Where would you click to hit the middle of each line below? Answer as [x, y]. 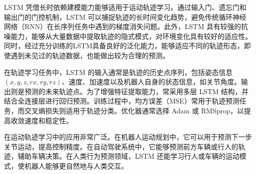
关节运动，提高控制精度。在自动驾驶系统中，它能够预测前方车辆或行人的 [121, 146]
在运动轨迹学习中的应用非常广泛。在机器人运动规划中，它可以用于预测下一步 [128, 137]
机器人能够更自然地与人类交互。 [76, 165]
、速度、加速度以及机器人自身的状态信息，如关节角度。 [151, 82]
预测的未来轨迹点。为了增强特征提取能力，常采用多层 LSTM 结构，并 [136, 91]
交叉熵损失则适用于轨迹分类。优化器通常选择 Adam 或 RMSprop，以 [134, 110]
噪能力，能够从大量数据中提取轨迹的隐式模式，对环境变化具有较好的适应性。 [128, 36]
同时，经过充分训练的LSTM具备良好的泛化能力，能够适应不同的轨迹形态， [124, 46]
